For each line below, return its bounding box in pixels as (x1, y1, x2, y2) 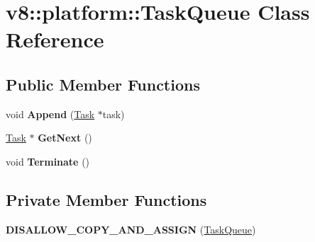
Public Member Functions (6, 73, 200, 95)
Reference (6, 25, 104, 54)
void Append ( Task (6, 106, 95, 121)
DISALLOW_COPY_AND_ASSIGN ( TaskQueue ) (6, 221, 256, 236)
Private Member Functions (6, 188, 207, 210)
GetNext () (38, 130, 92, 145)
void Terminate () (6, 154, 90, 168)
